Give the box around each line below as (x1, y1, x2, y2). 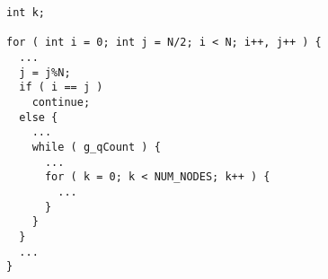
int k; (6, 6, 45, 19)
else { (19, 110, 58, 124)
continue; (31, 95, 91, 109)
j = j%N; (19, 65, 71, 79)
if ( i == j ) (19, 81, 103, 94)
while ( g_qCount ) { (31, 140, 161, 153)
